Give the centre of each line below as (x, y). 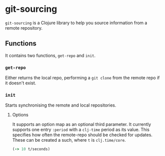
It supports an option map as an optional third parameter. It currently (82, 124)
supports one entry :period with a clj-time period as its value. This (81, 130)
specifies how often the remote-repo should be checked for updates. (82, 135)
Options (20, 115)
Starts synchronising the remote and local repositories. (61, 105)
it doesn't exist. (21, 83)
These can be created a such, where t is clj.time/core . (69, 140)
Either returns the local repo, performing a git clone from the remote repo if (82, 78)
